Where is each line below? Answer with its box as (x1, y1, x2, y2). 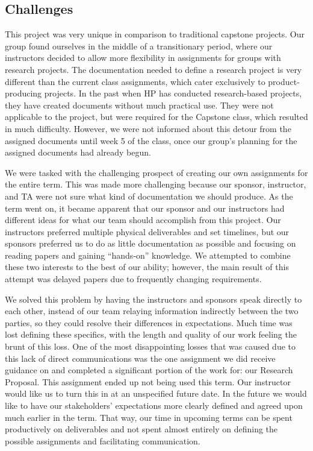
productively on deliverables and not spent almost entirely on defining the (5, 423, 278, 435)
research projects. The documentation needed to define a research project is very (5, 63, 302, 75)
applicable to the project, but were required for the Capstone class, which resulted (5, 110, 308, 123)
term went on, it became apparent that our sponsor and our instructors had (5, 201, 285, 214)
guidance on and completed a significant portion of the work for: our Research (5, 364, 293, 376)
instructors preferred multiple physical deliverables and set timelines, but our (5, 225, 290, 238)
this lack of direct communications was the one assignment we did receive (5, 352, 276, 364)
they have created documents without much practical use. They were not (5, 98, 274, 111)
